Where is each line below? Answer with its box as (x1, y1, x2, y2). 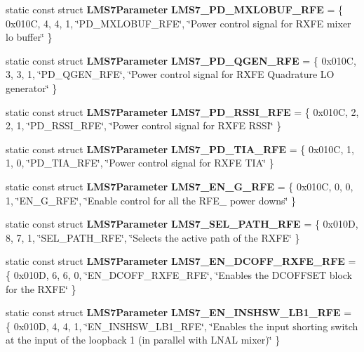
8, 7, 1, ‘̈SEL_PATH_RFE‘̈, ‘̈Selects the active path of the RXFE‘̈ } (6, 230, 300, 245)
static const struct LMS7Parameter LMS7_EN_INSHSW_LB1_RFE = (6, 305, 352, 320)
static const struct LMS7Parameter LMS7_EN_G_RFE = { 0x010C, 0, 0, (6, 178, 353, 193)
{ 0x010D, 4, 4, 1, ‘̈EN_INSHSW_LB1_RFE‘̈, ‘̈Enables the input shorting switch (6, 318, 358, 333)
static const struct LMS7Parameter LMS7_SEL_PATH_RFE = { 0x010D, (6, 216, 358, 231)
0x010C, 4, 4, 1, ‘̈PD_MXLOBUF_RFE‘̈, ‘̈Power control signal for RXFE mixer (6, 15, 351, 30)
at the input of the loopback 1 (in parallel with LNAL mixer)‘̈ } (6, 332, 281, 347)
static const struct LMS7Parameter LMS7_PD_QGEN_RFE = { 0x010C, (6, 53, 356, 67)
